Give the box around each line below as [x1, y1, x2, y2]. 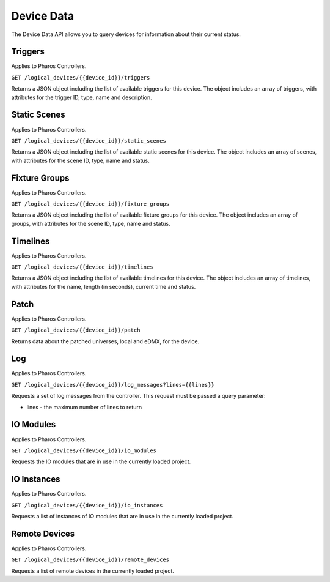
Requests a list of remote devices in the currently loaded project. [11, 567, 174, 575]
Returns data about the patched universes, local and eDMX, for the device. [11, 337, 200, 345]
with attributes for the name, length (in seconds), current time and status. [11, 283, 196, 290]
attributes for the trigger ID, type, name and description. [11, 94, 152, 101]
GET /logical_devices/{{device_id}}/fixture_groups [11, 201, 170, 207]
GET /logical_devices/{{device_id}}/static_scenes [11, 137, 166, 144]
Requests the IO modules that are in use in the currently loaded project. [11, 458, 191, 465]
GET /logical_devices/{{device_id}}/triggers [11, 74, 150, 81]
